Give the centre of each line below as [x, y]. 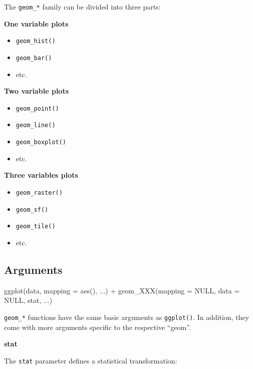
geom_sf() [32, 210]
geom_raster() [39, 193]
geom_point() [37, 108]
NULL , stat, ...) [28, 300]
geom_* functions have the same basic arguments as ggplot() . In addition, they [127, 317]
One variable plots [36, 23]
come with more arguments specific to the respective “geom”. [97, 327]
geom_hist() [36, 41]
